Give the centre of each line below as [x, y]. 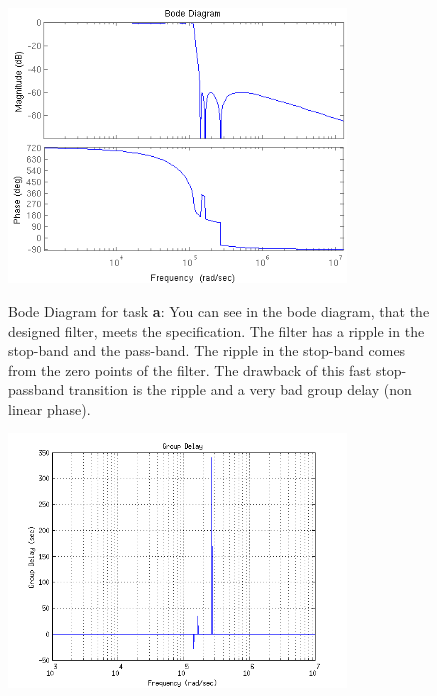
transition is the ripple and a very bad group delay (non [240, 389]
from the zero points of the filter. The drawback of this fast [190, 369]
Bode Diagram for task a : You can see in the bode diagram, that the [219, 310]
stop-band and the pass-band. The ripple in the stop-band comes [207, 350]
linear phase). [49, 408]
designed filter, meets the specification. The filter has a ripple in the [216, 330]
